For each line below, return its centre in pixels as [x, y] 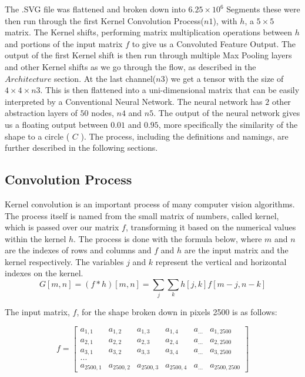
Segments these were [263, 9]
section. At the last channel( [105, 78]
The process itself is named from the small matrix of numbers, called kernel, [142, 215]
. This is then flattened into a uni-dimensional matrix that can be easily [170, 90]
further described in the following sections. [81, 148]
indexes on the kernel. [44, 273]
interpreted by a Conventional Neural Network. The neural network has [134, 101]
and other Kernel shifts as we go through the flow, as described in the [130, 66]
